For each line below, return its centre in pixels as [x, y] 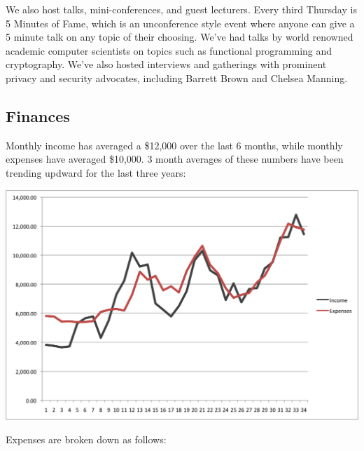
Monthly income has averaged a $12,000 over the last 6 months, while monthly [174, 145]
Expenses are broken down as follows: [86, 439]
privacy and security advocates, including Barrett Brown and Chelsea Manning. [177, 78]
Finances [38, 115]
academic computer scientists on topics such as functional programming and [169, 50]
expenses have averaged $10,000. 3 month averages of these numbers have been [175, 159]
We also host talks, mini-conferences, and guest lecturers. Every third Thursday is [181, 9]
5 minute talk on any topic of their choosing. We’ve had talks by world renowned [180, 37]
